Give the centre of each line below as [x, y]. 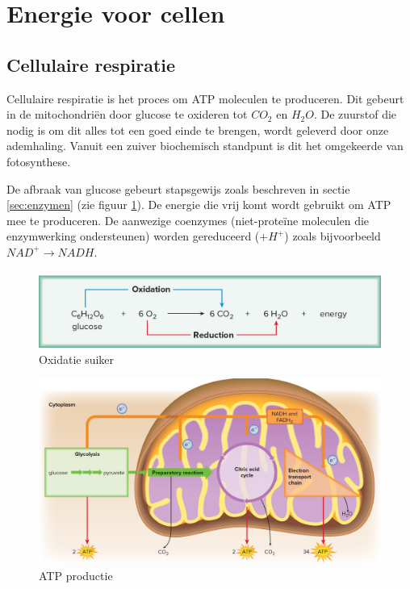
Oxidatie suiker [77, 359]
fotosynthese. [39, 161]
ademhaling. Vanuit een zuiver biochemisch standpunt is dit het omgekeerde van [205, 146]
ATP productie [76, 575]
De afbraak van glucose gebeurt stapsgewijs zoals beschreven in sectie [178, 188]
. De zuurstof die [355, 114]
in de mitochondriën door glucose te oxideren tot [127, 114]
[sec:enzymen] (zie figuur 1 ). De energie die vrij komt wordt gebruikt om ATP [199, 205]
